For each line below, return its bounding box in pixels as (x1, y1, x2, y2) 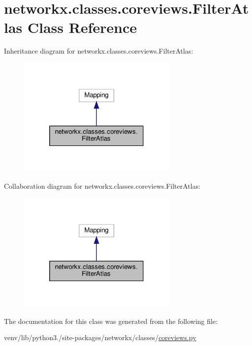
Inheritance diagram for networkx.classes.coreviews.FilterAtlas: (4, 46, 194, 56)
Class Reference (28, 17, 137, 37)
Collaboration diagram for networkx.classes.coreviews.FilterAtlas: (4, 181, 200, 191)
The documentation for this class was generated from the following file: (4, 316, 218, 326)
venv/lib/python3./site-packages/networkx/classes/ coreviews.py (4, 332, 196, 343)
